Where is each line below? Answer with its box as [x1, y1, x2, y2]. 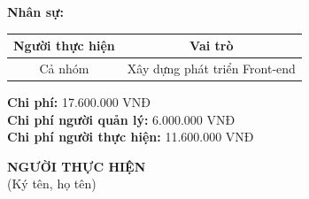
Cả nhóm [39, 58, 89, 77]
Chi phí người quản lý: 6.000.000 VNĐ [7, 110, 236, 128]
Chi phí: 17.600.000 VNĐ [7, 93, 151, 111]
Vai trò [189, 36, 234, 55]
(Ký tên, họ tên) [7, 174, 97, 193]
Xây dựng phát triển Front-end [127, 58, 296, 77]
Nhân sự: [7, 3, 64, 20]
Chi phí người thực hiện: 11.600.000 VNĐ [7, 127, 254, 146]
